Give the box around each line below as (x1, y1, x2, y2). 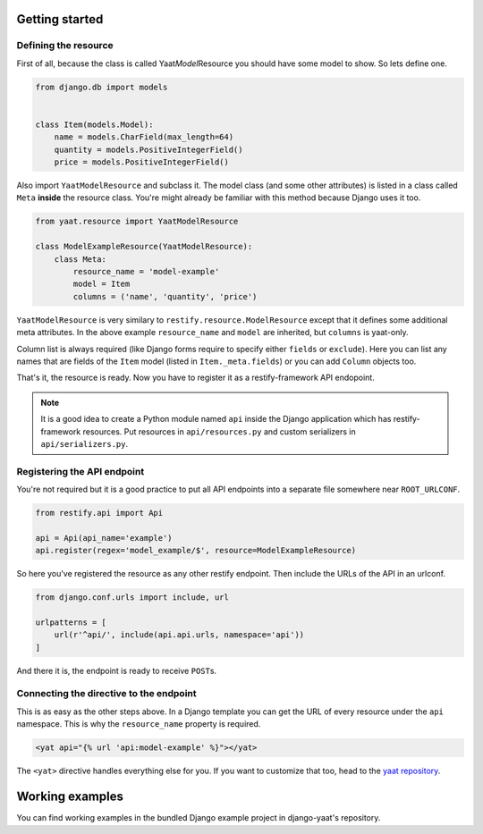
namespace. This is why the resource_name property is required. (16, 719, 261, 729)
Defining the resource (16, 39, 114, 52)
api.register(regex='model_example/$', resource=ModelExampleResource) (35, 545, 357, 556)
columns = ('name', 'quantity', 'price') (72, 291, 258, 301)
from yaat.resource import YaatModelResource (35, 216, 239, 227)
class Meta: (54, 254, 107, 264)
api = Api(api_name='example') (35, 533, 174, 543)
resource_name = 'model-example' (72, 266, 220, 277)
